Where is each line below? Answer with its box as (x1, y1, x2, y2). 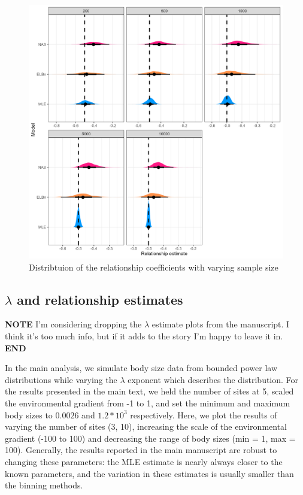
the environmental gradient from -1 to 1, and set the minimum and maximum (5, 396, 290, 409)
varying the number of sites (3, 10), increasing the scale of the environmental (5, 420, 287, 433)
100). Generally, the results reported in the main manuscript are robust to (5, 444, 277, 456)
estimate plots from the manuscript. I (151, 318, 290, 330)
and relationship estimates (17, 290, 183, 308)
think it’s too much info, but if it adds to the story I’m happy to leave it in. (5, 329, 283, 342)
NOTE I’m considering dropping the (5, 318, 142, 330)
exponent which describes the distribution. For (128, 373, 299, 385)
